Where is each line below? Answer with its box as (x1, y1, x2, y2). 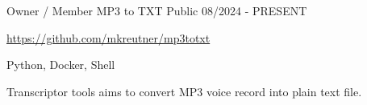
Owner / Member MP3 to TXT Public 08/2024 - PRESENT (6, 2, 307, 18)
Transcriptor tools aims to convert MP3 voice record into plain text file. (6, 83, 362, 99)
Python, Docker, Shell (6, 56, 115, 73)
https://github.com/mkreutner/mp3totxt (6, 29, 211, 46)
